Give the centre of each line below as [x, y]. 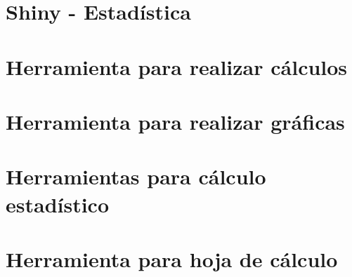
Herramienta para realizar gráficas [175, 121]
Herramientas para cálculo [136, 176]
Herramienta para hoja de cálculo [172, 258]
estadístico [58, 204]
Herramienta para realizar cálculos [177, 66]
